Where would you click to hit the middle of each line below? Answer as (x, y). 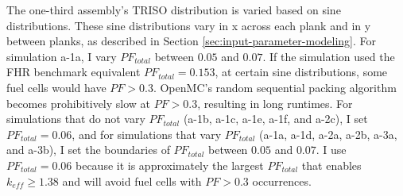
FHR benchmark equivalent (74, 72)
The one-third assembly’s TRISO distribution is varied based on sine (174, 10)
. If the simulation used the (329, 56)
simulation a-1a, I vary (62, 56)
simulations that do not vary (76, 119)
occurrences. (282, 181)
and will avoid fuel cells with (132, 181)
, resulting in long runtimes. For (275, 103)
